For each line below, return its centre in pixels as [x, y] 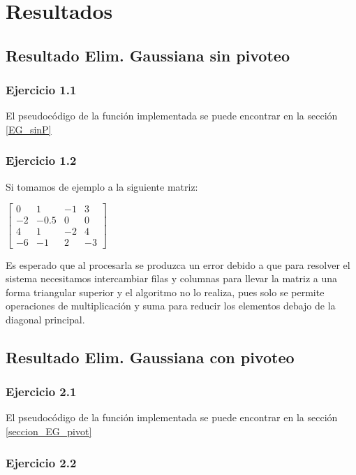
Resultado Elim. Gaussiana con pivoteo [150, 357]
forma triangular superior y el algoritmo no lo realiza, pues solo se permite [165, 292]
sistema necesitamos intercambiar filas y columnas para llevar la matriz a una [172, 278]
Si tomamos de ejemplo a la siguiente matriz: [102, 186]
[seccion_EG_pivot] [49, 431]
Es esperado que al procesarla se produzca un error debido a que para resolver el [178, 264]
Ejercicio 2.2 [41, 462]
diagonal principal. [45, 319]
